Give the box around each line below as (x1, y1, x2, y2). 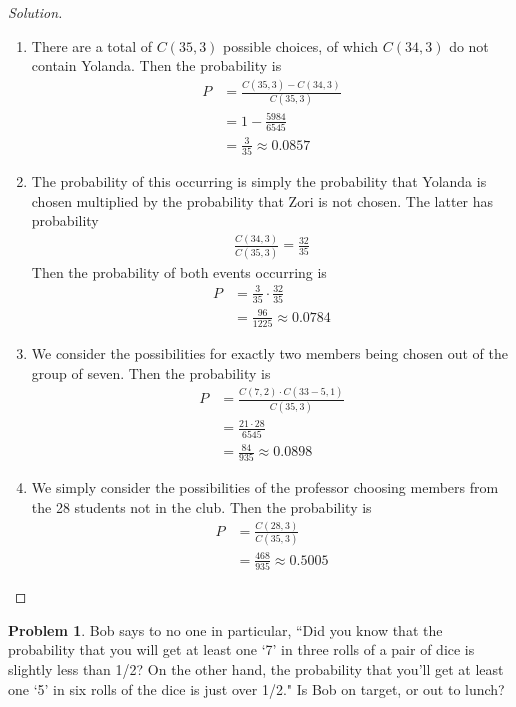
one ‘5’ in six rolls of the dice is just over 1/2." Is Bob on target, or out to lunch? (8, 678, 505, 699)
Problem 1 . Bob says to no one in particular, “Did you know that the (8, 619, 443, 640)
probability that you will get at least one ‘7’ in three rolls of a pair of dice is (8, 639, 475, 660)
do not (449, 35, 489, 56)
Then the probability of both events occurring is (31, 261, 327, 282)
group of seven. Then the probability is (31, 362, 271, 383)
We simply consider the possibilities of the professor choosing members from (31, 477, 499, 498)
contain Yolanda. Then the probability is (31, 55, 282, 76)
